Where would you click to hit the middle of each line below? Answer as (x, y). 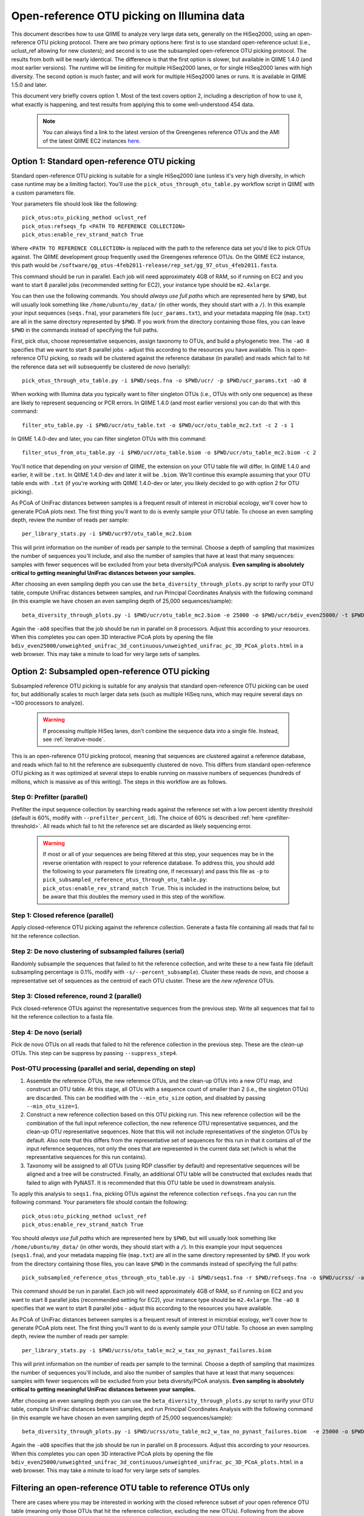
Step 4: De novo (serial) (47, 1032)
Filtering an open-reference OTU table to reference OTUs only (130, 1488)
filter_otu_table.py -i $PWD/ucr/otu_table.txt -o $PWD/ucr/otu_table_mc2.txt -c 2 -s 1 (158, 425)
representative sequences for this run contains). (86, 1157)
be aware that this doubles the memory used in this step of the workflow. (134, 897)
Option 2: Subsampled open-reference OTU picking (111, 671)
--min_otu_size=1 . (53, 1106)
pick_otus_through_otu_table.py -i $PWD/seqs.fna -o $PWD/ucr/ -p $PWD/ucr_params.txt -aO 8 (164, 380)
